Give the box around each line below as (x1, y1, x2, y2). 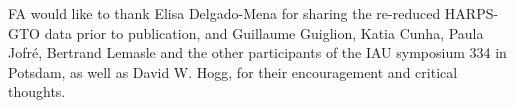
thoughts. (8, 81, 66, 102)
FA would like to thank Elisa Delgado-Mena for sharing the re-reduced (8, 3, 441, 23)
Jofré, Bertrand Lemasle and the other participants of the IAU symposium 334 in (8, 42, 507, 63)
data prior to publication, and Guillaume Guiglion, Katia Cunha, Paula (44, 22, 484, 43)
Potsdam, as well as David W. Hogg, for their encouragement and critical (8, 61, 458, 82)
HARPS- (444, 3, 499, 23)
